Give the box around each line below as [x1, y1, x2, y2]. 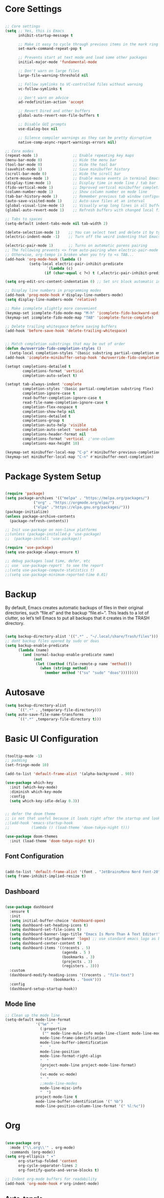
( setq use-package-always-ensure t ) [5, 550, 80, 555]
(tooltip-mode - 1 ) [5, 753, 42, 758]
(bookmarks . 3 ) [61, 954, 95, 960]
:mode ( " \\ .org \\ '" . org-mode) [9, 1145, 76, 1150]
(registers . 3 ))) [61, 963, 99, 968]
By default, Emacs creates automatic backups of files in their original [5, 605, 143, 611]
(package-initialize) [5, 509, 49, 514]
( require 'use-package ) [5, 545, 54, 550]
